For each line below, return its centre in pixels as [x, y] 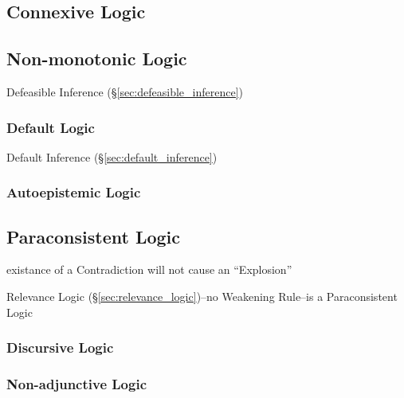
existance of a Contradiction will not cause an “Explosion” [149, 269]
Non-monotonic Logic [97, 59]
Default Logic [51, 127]
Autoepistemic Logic [74, 192]
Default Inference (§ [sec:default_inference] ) [112, 156]
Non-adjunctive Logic [76, 383]
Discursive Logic [60, 347]
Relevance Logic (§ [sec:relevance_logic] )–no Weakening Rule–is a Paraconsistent [202, 297]
